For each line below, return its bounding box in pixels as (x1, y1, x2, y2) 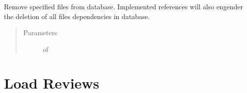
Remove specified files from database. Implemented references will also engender (4, 1, 243, 11)
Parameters (23, 27, 57, 38)
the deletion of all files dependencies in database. (4, 11, 150, 21)
